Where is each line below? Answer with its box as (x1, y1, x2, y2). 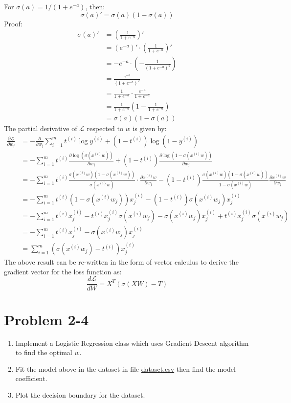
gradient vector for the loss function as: (4, 266, 122, 276)
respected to (87, 123, 123, 134)
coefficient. (15, 373, 47, 383)
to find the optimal (15, 347, 72, 358)
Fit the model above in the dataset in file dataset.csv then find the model (15, 363, 236, 374)
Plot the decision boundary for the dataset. (15, 389, 145, 400)
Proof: (4, 18, 22, 28)
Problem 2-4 (4, 309, 89, 329)
